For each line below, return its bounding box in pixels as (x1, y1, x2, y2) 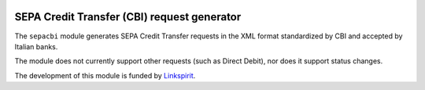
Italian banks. (14, 41, 58, 51)
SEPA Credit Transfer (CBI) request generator (14, 10, 242, 23)
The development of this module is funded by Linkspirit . (14, 70, 196, 80)
